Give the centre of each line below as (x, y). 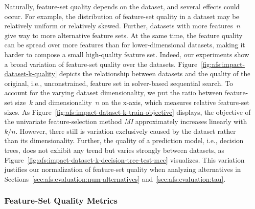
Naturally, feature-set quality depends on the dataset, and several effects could (122, 6)
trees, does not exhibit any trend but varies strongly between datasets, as (115, 150)
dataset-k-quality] (31, 73)
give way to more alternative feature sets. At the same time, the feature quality (124, 35)
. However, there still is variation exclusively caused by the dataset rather (126, 131)
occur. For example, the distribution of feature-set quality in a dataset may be (122, 16)
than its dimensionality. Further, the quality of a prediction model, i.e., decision (124, 140)
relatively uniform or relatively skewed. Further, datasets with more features (119, 26)
